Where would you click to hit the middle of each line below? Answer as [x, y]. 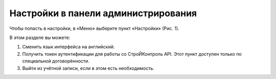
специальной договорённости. [56, 61]
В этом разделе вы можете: [40, 37]
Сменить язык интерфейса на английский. [68, 47]
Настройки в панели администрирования [103, 13]
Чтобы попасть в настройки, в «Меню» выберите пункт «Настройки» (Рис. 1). [94, 28]
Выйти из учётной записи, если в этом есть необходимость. [88, 68]
